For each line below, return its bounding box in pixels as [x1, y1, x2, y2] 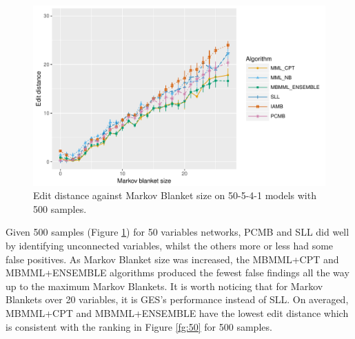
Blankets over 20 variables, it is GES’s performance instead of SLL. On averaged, [6, 292, 349, 307]
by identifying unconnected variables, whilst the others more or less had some [6, 238, 334, 253]
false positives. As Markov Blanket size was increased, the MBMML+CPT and [6, 251, 339, 266]
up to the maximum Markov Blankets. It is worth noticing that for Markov [6, 278, 323, 293]
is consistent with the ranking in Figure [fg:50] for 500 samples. [6, 319, 272, 333]
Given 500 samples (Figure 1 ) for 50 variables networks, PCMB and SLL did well [6, 225, 349, 239]
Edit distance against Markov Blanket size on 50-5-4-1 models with [33, 188, 316, 203]
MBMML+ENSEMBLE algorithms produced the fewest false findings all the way [6, 265, 349, 280]
